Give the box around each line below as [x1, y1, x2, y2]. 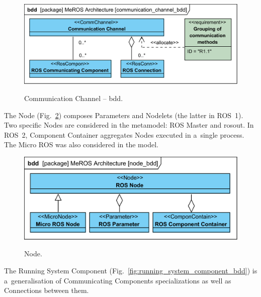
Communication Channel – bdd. [24, 93, 123, 103]
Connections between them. [4, 285, 89, 295]
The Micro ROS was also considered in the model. [4, 139, 158, 150]
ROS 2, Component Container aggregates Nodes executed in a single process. [4, 129, 244, 140]
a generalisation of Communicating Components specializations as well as [4, 275, 231, 285]
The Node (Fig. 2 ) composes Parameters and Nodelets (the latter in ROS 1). [4, 110, 243, 120]
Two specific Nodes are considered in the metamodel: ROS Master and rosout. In [4, 120, 254, 130]
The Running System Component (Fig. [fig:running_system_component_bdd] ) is [4, 265, 257, 275]
